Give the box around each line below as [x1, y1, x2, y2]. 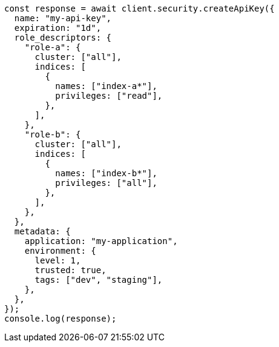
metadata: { [14, 226, 71, 236]
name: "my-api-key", [14, 13, 112, 23]
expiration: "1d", [14, 23, 102, 33]
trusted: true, [34, 265, 107, 275]
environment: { [24, 246, 96, 256]
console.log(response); [4, 314, 117, 323]
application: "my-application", [24, 236, 178, 246]
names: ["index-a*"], [55, 81, 157, 91]
